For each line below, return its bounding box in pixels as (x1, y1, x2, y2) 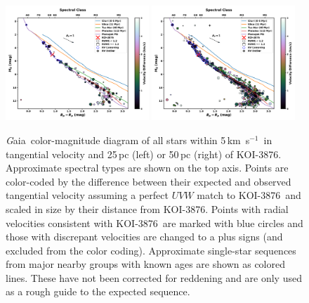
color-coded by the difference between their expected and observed (6, 174, 291, 188)
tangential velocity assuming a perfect (6, 188, 169, 202)
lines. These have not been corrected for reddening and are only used (6, 270, 302, 285)
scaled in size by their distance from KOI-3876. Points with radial (6, 201, 289, 216)
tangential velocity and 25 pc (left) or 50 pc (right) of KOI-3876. (6, 146, 282, 161)
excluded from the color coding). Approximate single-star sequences (6, 243, 296, 257)
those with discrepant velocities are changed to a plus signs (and (6, 229, 283, 244)
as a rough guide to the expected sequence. (6, 284, 190, 299)
